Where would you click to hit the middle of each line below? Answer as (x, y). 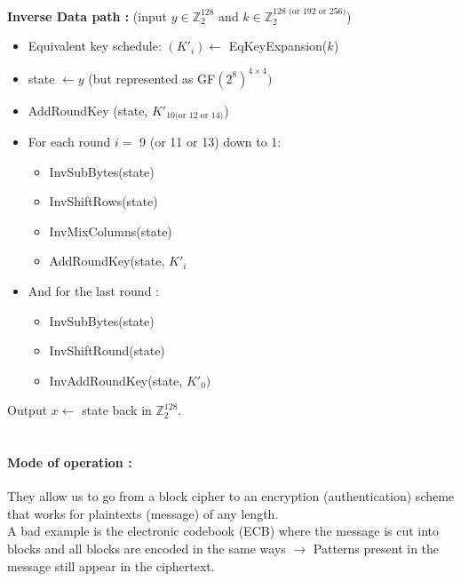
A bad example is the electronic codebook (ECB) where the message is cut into (223, 531)
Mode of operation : (70, 462)
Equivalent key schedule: (95, 46)
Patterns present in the (376, 549)
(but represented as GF (152, 78)
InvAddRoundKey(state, (116, 380)
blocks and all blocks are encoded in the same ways (147, 549)
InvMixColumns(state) (111, 231)
